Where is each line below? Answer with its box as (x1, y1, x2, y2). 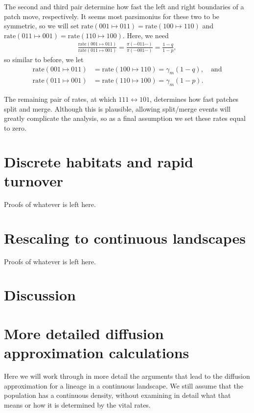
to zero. (4, 123, 26, 133)
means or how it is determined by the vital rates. (4, 399, 151, 410)
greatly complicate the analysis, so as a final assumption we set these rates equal (4, 113, 246, 123)
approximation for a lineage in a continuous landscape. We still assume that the (4, 380, 243, 390)
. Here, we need (122, 30, 169, 40)
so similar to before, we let (4, 54, 84, 65)
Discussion (4, 285, 76, 305)
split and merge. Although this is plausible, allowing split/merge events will (4, 103, 231, 114)
